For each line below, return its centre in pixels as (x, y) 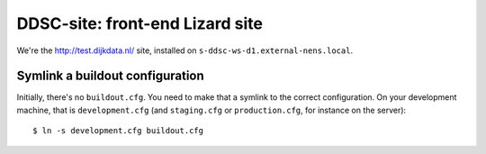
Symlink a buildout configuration (110, 76)
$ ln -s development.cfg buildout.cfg (118, 131)
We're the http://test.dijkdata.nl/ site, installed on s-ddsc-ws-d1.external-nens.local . (185, 50)
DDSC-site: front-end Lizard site (139, 23)
